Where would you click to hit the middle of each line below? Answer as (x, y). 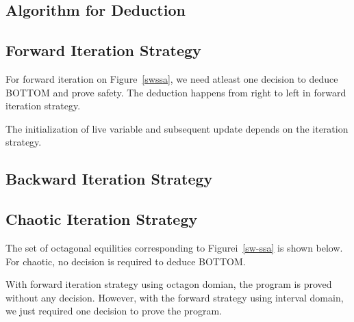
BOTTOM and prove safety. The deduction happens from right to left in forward (176, 92)
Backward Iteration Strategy (109, 179)
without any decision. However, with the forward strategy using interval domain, (175, 297)
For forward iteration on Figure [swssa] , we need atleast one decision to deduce (172, 78)
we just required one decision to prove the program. (114, 311)
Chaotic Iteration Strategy (102, 219)
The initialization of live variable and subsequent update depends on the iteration (177, 128)
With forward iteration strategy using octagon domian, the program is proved (169, 284)
